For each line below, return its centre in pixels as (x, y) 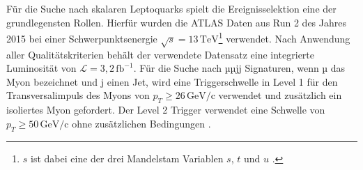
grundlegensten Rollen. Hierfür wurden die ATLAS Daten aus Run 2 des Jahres (176, 22)
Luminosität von (41, 68)
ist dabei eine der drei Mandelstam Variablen (127, 158)
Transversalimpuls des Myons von (78, 95)
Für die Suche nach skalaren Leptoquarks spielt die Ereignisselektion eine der (171, 8)
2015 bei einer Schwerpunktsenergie (82, 38)
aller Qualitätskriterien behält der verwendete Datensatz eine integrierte (161, 54)
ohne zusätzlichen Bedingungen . (141, 123)
